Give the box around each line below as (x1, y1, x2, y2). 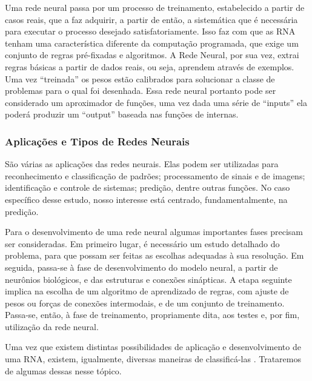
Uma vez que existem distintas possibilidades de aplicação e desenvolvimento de (5, 340, 301, 353)
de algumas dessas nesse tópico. (5, 364, 122, 377)
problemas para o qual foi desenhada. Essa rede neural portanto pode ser (5, 84, 276, 97)
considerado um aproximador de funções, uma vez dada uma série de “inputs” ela (5, 96, 307, 108)
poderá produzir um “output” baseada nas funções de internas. (5, 108, 239, 121)
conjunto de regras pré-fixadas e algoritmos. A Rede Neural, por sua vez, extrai (5, 48, 299, 61)
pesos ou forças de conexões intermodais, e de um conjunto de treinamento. (5, 296, 285, 309)
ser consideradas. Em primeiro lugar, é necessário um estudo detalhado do (5, 237, 280, 250)
